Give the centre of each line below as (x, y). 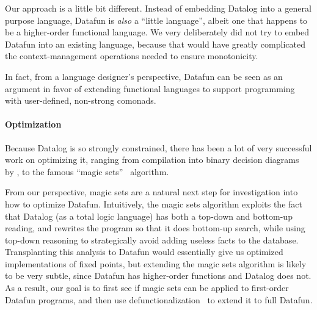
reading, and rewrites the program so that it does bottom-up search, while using (155, 228)
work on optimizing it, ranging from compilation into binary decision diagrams (152, 160)
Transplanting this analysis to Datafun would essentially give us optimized (144, 252)
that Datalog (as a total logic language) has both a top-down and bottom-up (149, 216)
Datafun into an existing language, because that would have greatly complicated (155, 44)
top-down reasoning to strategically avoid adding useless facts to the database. (152, 240)
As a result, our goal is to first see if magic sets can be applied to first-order (147, 288)
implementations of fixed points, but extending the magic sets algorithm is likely (156, 263)
